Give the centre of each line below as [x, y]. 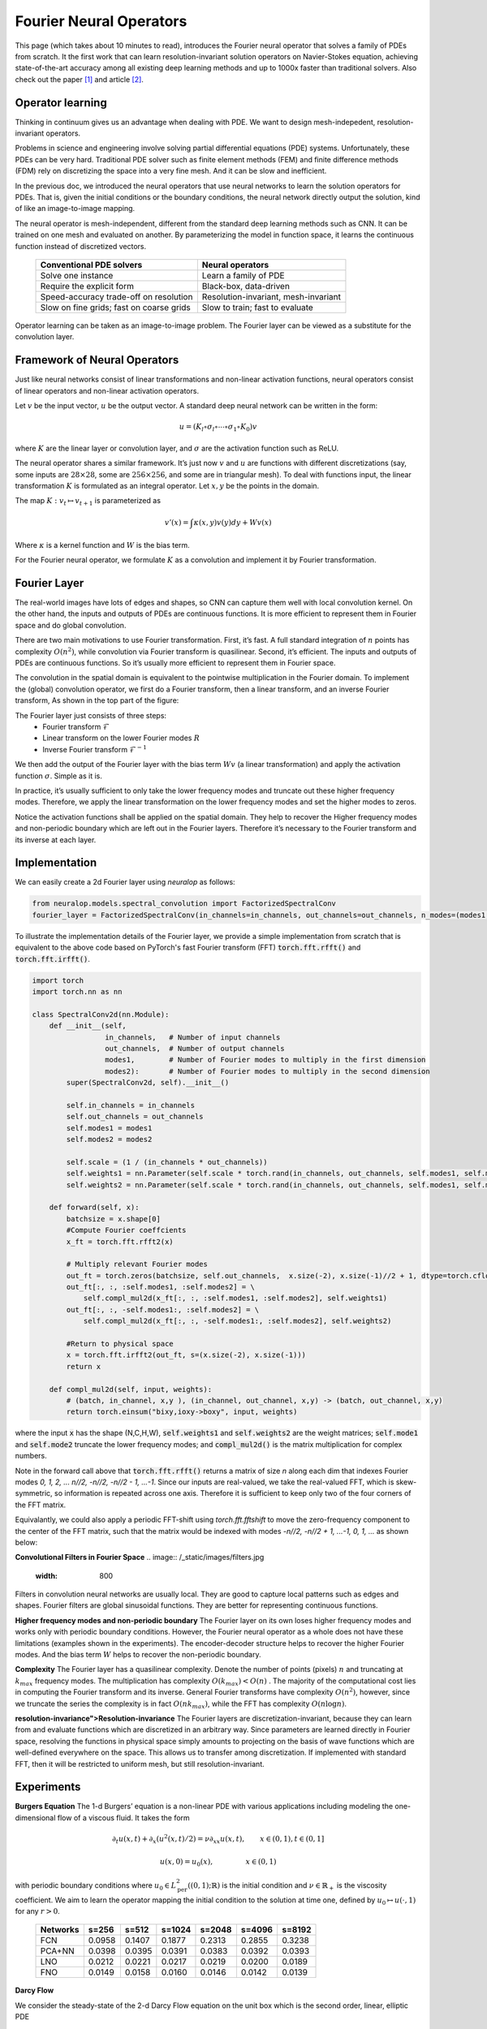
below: [26, 1542]
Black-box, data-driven [246, 286]
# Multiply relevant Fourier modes [137, 1264]
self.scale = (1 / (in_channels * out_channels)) [167, 1162]
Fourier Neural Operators [101, 21]
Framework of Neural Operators [97, 360]
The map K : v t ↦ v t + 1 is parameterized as [88, 502]
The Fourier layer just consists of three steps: [91, 715]
